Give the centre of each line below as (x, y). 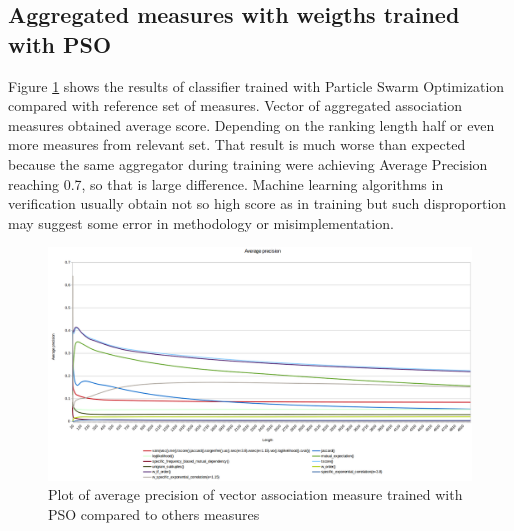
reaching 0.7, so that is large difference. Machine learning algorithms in (226, 183)
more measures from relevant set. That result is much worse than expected (237, 144)
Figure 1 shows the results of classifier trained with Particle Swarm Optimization (256, 85)
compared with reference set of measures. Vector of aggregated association (235, 105)
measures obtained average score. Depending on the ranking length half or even (251, 124)
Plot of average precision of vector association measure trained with (255, 494)
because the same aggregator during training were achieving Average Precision (248, 163)
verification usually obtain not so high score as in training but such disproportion (257, 203)
